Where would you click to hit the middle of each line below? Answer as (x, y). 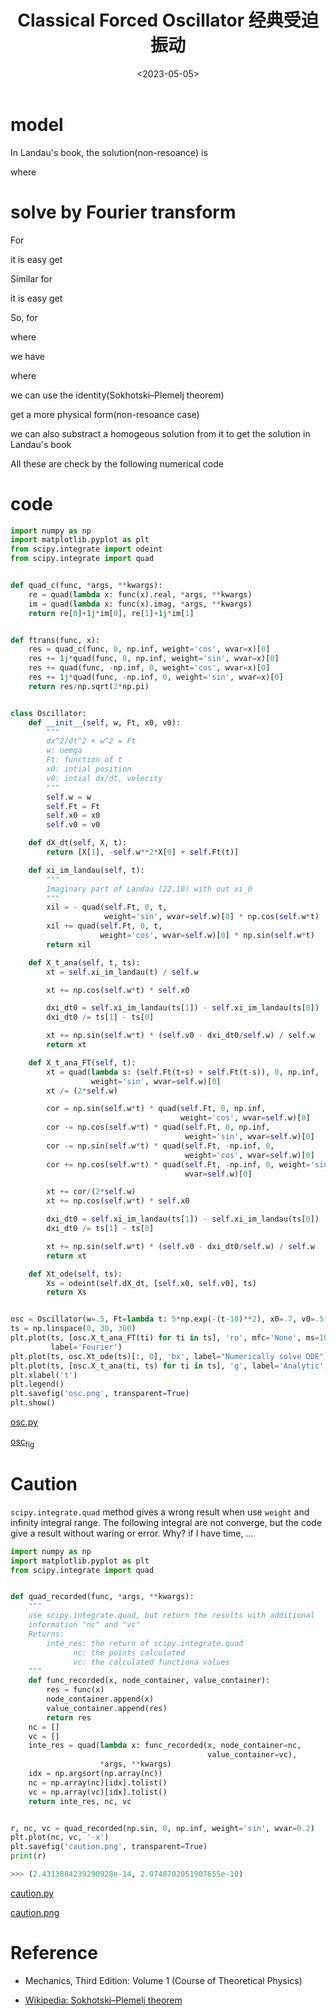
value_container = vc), (252, 1755)
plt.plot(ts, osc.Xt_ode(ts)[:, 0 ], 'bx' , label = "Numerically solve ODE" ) (169, 1356)
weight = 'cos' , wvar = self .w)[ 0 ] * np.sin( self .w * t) (207, 936)
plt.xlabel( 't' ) (44, 1375)
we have (27, 356)
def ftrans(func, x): (55, 640)
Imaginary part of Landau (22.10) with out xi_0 (149, 889)
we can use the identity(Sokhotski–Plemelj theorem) (117, 395)
